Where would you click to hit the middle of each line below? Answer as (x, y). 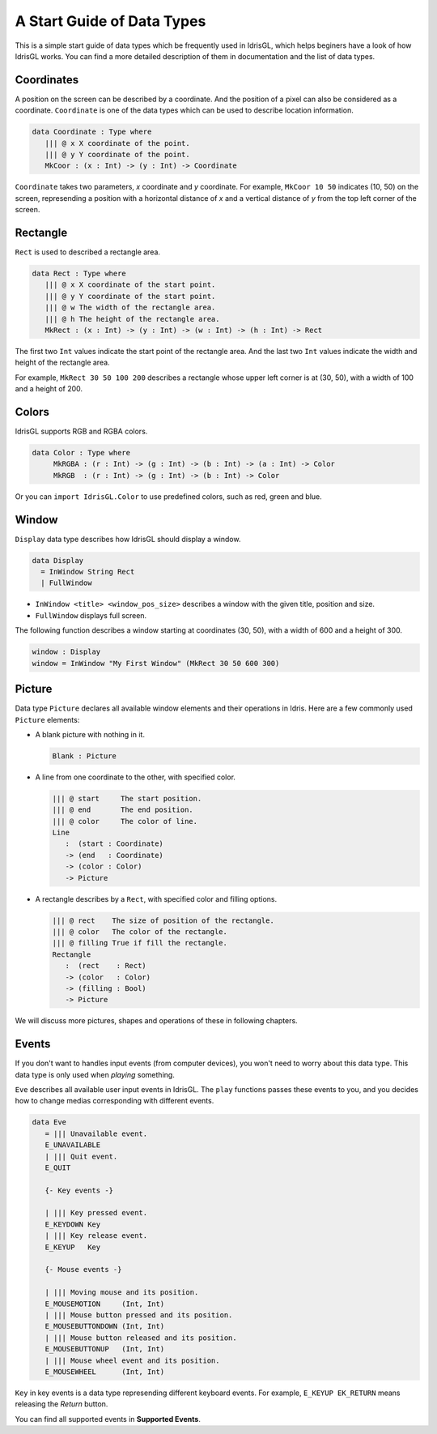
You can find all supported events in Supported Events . (108, 1419)
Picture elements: (47, 719)
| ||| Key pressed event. (96, 1213)
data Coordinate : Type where (92, 132)
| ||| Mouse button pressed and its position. (139, 1315)
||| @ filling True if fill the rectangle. (140, 943)
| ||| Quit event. (81, 1156)
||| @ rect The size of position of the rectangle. (163, 920)
